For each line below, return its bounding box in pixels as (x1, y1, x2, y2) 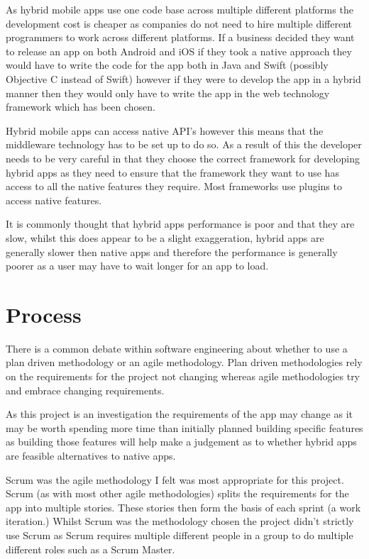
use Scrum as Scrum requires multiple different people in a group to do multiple (6, 527, 353, 542)
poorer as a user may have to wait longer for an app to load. (6, 258, 269, 273)
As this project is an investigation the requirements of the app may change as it (6, 406, 353, 421)
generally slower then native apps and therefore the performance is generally (6, 244, 338, 259)
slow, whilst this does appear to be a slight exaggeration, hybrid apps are (6, 230, 324, 245)
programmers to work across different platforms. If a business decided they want (6, 30, 355, 45)
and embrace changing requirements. (6, 382, 165, 397)
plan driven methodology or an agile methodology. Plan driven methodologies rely (6, 355, 363, 370)
